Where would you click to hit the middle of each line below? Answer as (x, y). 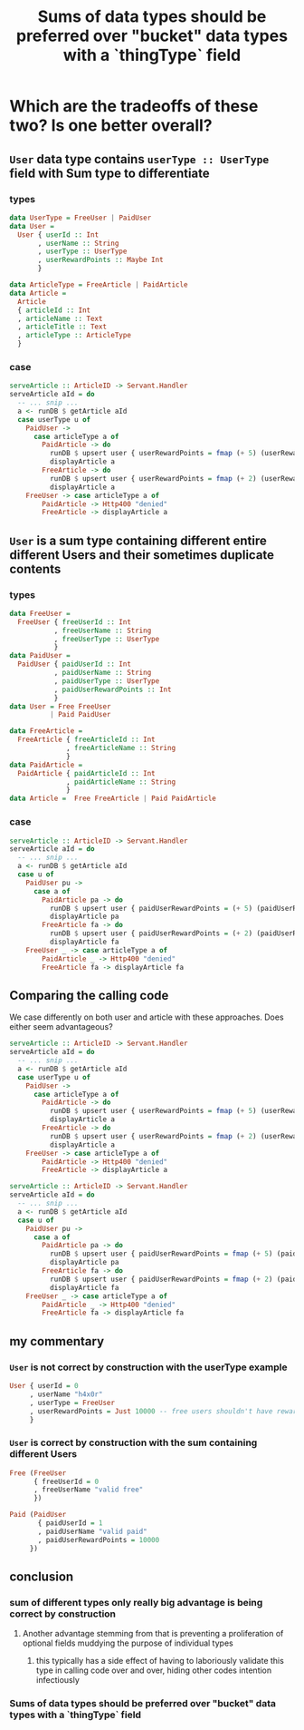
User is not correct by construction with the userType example (148, 1367)
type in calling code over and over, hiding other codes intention (154, 1670)
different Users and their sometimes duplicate (142, 555)
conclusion (42, 1576)
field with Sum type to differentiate (109, 173)
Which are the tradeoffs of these (134, 107)
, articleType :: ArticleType (74, 336)
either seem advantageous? (61, 1027)
